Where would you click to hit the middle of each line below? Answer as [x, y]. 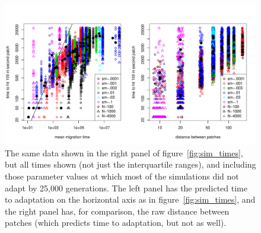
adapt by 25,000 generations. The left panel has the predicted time [126, 188]
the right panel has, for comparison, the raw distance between [117, 211]
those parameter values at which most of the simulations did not [122, 176]
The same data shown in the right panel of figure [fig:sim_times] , [124, 152]
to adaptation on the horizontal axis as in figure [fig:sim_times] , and [130, 199]
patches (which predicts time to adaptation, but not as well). [116, 223]
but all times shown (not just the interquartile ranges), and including [130, 164]
